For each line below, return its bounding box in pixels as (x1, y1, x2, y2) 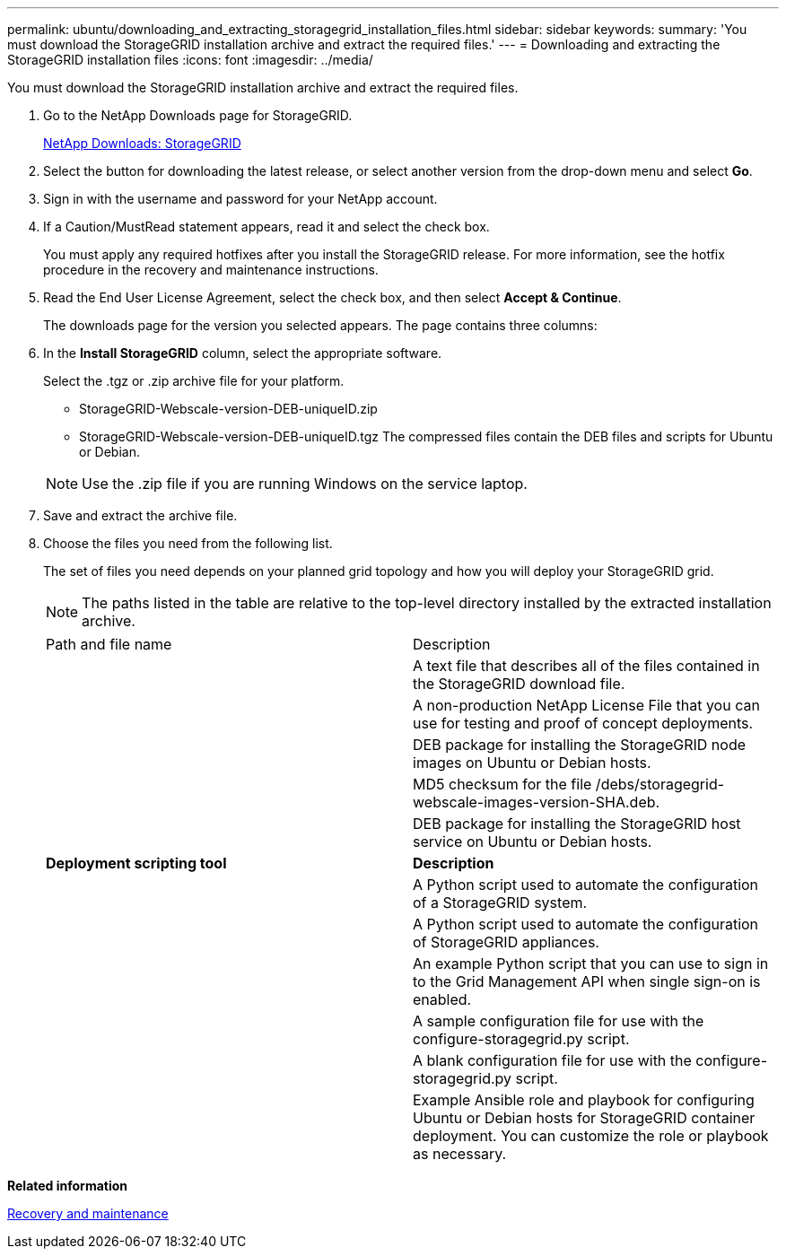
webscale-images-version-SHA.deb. (413, 793, 660, 811)
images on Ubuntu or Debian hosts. (413, 754, 651, 772)
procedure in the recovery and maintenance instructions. (43, 262, 379, 277)
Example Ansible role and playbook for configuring (413, 1091, 755, 1109)
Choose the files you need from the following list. (43, 536, 333, 551)
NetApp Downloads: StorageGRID (43, 135, 241, 151)
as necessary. (413, 1145, 507, 1163)
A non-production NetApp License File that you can (413, 696, 760, 714)
